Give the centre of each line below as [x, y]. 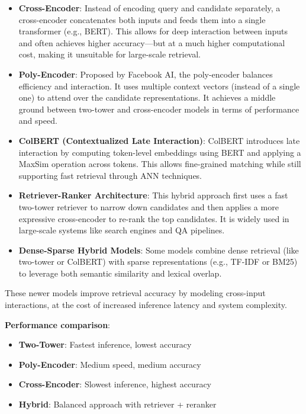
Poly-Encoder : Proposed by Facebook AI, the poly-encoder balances [146, 74]
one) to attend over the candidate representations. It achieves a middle [147, 97]
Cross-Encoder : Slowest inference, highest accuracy [115, 384]
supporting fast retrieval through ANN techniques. [110, 175]
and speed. [38, 121]
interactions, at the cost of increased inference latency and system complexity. [146, 305]
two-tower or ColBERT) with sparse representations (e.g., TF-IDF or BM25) [158, 261]
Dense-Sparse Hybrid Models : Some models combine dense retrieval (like [159, 250]
